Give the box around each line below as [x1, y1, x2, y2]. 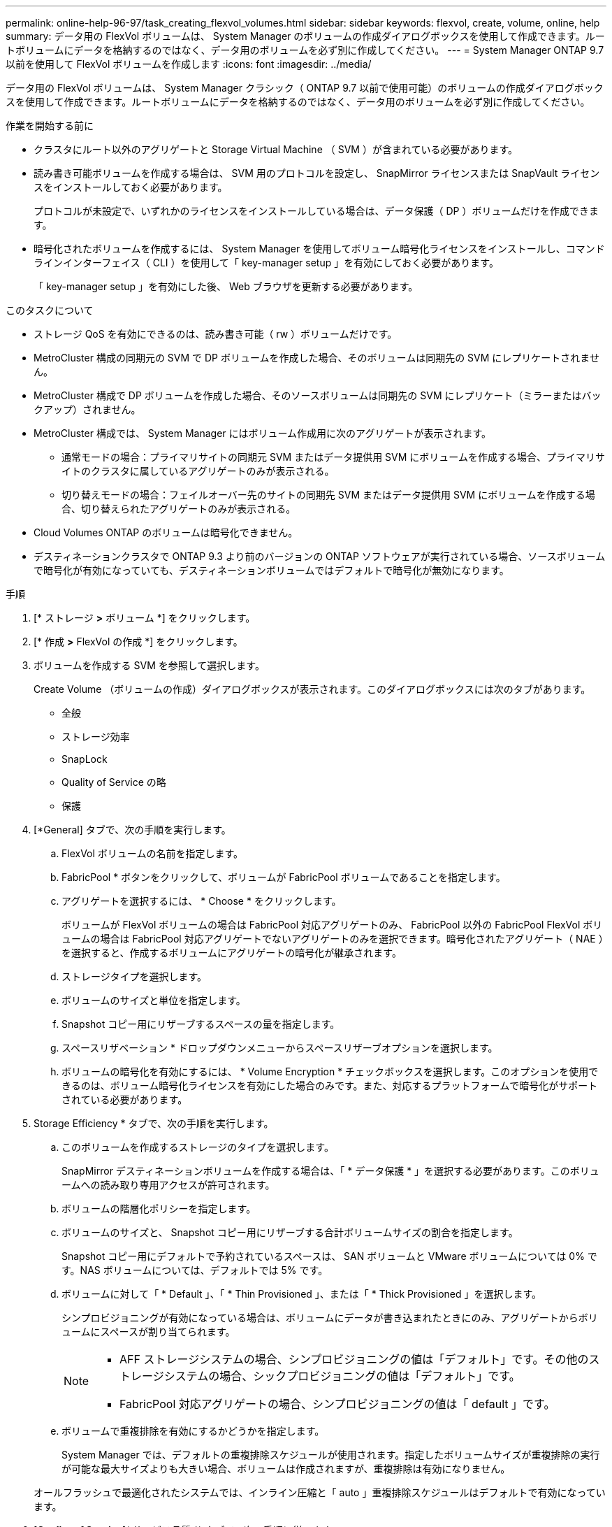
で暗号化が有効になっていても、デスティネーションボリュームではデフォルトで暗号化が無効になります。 [34, 564, 509, 576]
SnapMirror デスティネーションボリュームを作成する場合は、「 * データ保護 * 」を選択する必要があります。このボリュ [61, 1165, 599, 1177]
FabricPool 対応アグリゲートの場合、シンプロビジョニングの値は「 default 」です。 [119, 1397, 555, 1411]
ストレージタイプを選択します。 [61, 970, 207, 982]
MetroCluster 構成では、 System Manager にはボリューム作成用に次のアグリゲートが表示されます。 [34, 427, 491, 439]
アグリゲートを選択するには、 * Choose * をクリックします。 [61, 895, 342, 907]
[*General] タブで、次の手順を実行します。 [34, 824, 231, 836]
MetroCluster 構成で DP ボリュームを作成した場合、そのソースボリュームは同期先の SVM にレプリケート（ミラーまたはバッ [34, 389, 602, 401]
